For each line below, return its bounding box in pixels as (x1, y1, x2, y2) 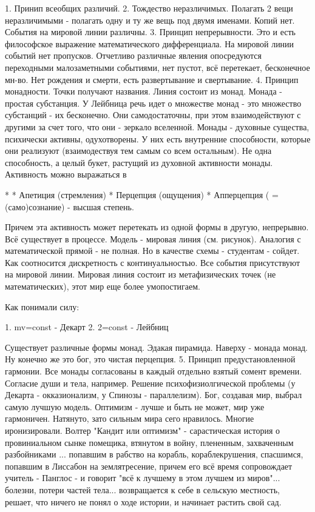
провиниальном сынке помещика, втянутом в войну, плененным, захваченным (5, 436, 294, 448)
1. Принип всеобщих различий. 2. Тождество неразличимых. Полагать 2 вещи (5, 2, 293, 14)
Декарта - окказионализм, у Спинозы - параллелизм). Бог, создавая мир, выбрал (5, 388, 302, 401)
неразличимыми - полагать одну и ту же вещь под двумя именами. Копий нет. (5, 13, 295, 26)
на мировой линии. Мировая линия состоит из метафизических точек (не (5, 268, 276, 281)
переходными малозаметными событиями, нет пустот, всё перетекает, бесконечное (5, 61, 310, 73)
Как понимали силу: (5, 300, 80, 313)
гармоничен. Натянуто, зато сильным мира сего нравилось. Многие (5, 412, 254, 425)
